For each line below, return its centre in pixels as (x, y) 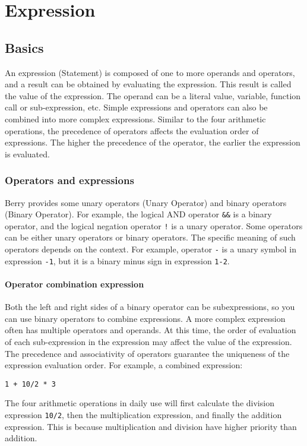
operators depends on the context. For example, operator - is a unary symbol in (151, 249)
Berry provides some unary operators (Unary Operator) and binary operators (146, 202)
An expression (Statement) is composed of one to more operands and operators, (150, 72)
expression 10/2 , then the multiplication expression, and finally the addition (143, 414)
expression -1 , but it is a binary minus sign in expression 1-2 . (117, 260)
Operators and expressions (69, 180)
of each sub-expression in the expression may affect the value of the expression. (148, 341)
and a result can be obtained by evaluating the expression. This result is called (148, 84)
